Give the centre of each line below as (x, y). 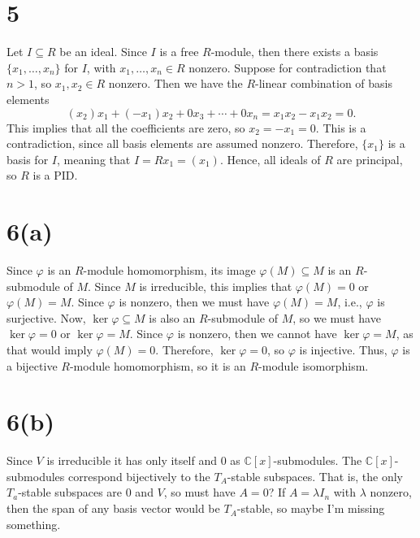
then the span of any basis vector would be (113, 508)
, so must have (199, 492)
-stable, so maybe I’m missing (311, 508)
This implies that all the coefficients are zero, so (126, 127)
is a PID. (55, 175)
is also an (172, 317)
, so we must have (337, 317)
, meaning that (93, 159)
